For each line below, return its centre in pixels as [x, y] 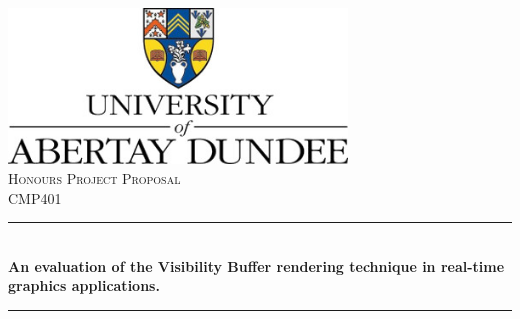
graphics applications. [84, 285]
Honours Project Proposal [94, 178]
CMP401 [35, 197]
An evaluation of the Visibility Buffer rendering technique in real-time [256, 265]
